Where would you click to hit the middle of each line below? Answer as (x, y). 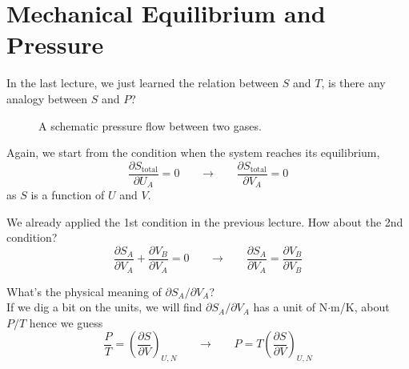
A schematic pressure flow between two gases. (150, 125)
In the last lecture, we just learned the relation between (143, 83)
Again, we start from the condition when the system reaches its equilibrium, (193, 152)
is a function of (68, 195)
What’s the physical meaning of (84, 291)
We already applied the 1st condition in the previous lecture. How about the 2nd (205, 221)
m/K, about (360, 307)
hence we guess (66, 322)
